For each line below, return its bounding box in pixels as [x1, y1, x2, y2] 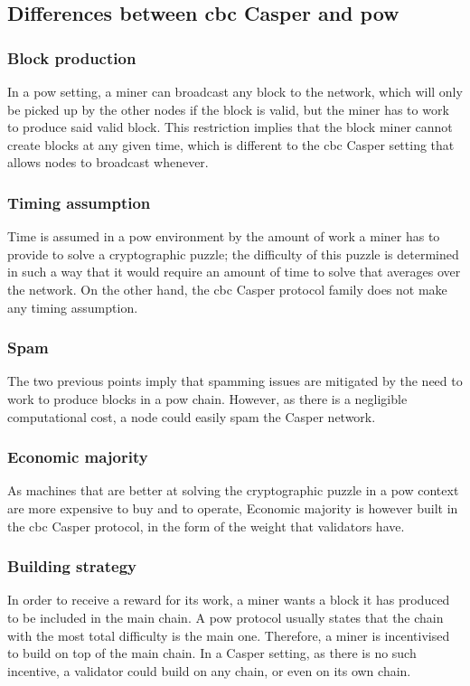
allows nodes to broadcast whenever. [7, 153, 209, 172]
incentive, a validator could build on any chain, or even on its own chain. [7, 661, 411, 680]
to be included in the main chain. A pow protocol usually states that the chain [7, 607, 444, 626]
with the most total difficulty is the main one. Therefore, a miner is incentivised [7, 625, 450, 644]
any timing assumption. [7, 297, 138, 316]
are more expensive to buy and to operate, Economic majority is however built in [7, 498, 458, 517]
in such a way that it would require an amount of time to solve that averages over [7, 262, 461, 281]
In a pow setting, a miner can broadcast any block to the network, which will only [7, 82, 463, 100]
